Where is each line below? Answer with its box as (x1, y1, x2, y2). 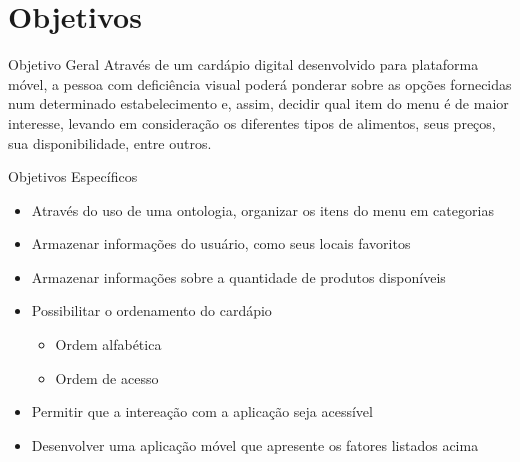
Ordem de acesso (55, 367, 159, 388)
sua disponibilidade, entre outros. (8, 132, 212, 153)
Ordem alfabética (55, 334, 162, 355)
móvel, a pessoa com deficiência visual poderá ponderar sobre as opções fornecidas (8, 73, 512, 94)
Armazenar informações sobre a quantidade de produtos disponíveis (31, 266, 446, 287)
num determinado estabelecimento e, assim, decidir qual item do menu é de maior (8, 93, 509, 114)
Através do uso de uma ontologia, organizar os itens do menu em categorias (31, 199, 494, 220)
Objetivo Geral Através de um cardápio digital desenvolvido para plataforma (8, 54, 479, 75)
